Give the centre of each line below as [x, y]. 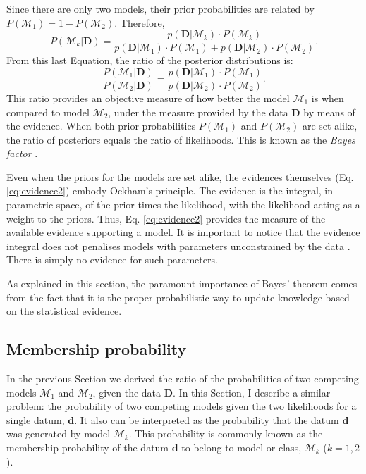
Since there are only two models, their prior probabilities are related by [160, 8]
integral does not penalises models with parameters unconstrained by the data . [178, 245]
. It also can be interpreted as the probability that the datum [207, 419]
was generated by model [59, 434]
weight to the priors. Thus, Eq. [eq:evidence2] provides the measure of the [166, 218]
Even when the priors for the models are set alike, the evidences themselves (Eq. [180, 176]
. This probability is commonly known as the [226, 434]
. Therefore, [140, 22]
